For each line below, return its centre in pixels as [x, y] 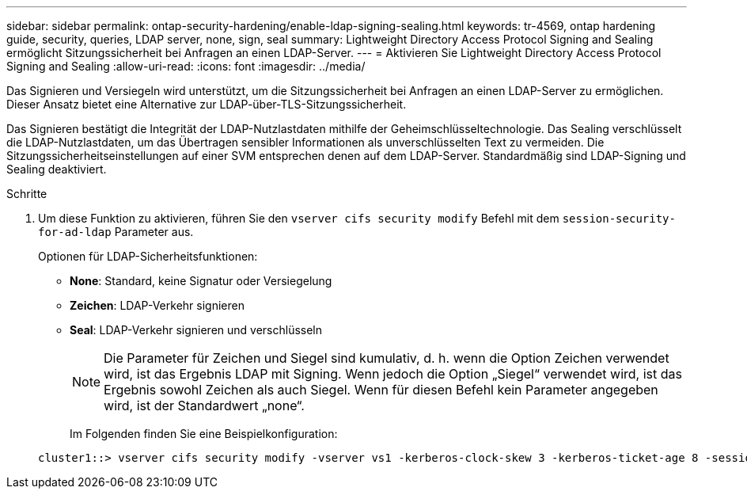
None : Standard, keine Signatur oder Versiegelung [201, 281]
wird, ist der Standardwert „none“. [204, 406]
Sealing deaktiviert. [57, 169]
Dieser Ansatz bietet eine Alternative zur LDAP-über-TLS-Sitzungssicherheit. [207, 104]
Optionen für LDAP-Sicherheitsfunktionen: [148, 256]
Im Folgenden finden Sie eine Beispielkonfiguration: [204, 434]
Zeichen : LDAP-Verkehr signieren [157, 305]
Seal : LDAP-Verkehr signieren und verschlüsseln [196, 330]
